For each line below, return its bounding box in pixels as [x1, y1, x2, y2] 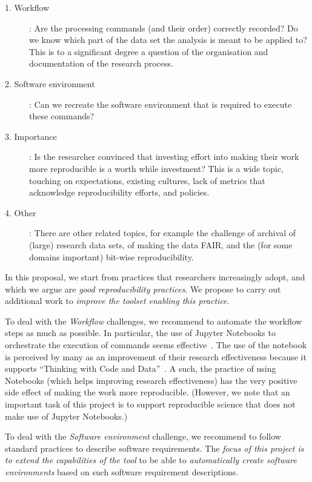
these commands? [29, 110, 95, 122]
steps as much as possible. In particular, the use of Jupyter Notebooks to [5, 326, 276, 339]
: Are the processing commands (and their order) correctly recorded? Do [29, 21, 298, 34]
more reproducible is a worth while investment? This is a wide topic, [29, 162, 284, 174]
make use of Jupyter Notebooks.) [5, 409, 128, 422]
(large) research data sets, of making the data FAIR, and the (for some [29, 238, 293, 251]
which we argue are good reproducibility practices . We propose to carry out [5, 282, 281, 295]
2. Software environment [5, 77, 95, 90]
